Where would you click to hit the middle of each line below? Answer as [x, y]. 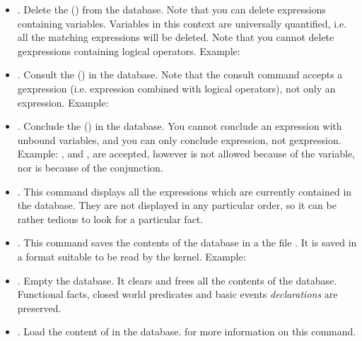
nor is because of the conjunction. [90, 167]
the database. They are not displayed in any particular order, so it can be [177, 205]
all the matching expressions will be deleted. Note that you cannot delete [176, 37]
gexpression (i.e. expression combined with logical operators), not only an [176, 88]
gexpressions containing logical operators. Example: [129, 50]
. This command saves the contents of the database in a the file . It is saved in [187, 243]
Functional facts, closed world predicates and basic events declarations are [177, 294]
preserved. [39, 307]
